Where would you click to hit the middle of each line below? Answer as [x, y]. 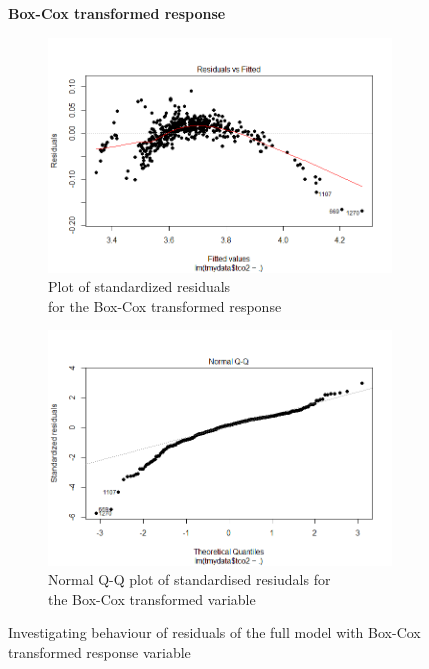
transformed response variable [99, 651]
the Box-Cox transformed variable [152, 598]
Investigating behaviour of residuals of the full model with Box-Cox [214, 632]
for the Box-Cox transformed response [165, 305]
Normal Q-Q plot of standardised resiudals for [189, 579]
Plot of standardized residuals [139, 286]
